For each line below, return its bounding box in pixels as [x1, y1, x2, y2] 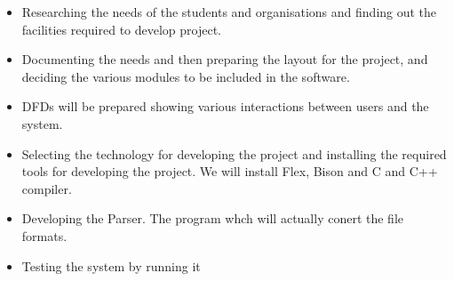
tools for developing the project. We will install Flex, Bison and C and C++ [21, 162, 438, 181]
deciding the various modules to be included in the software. [21, 67, 350, 85]
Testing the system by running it [21, 256, 201, 275]
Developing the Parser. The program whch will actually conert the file [21, 209, 404, 228]
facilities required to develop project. [21, 20, 222, 38]
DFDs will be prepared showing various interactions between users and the [21, 97, 429, 116]
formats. [21, 226, 68, 245]
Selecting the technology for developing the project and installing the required [21, 144, 447, 163]
